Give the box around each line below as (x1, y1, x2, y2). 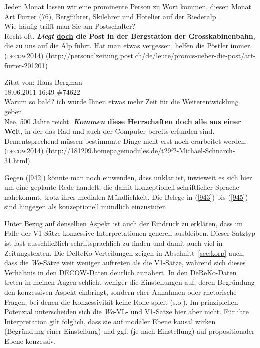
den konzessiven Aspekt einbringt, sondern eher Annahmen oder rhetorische (4, 287, 237, 297)
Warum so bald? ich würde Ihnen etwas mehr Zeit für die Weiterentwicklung (4, 96, 239, 107)
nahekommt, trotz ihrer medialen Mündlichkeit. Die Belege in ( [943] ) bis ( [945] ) (4, 191, 248, 202)
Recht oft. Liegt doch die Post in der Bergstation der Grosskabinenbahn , (4, 30, 255, 41)
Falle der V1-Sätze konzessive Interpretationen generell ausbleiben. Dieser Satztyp (4, 228, 256, 238)
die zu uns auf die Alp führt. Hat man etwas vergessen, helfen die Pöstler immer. (4, 40, 252, 51)
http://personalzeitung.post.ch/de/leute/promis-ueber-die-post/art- (48, 50, 256, 60)
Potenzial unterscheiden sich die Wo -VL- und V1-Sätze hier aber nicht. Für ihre (4, 306, 249, 317)
